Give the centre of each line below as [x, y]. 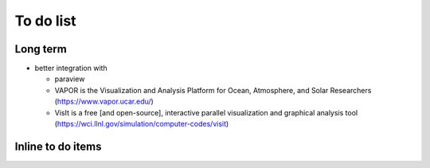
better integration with [71, 68]
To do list [45, 21]
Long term [41, 49]
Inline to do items [58, 146]
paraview [70, 79]
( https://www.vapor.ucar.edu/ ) [104, 102]
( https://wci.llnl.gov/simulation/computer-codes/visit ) [142, 124]
